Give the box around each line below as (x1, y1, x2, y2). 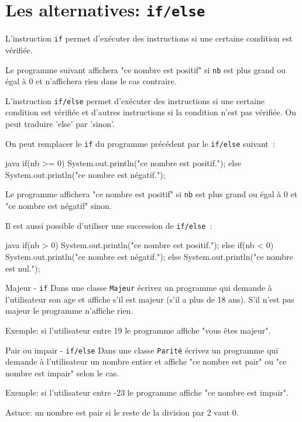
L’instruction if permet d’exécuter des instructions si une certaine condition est (5, 32, 293, 44)
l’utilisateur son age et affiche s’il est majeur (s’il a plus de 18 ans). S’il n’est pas (5, 293, 294, 305)
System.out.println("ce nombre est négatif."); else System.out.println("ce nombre (5, 250, 293, 262)
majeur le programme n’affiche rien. (5, 304, 133, 317)
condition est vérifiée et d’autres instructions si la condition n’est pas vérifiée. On (5, 106, 296, 118)
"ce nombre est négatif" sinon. (5, 200, 112, 212)
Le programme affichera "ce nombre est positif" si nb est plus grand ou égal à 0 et (5, 188, 298, 200)
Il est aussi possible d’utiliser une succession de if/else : (5, 219, 212, 231)
